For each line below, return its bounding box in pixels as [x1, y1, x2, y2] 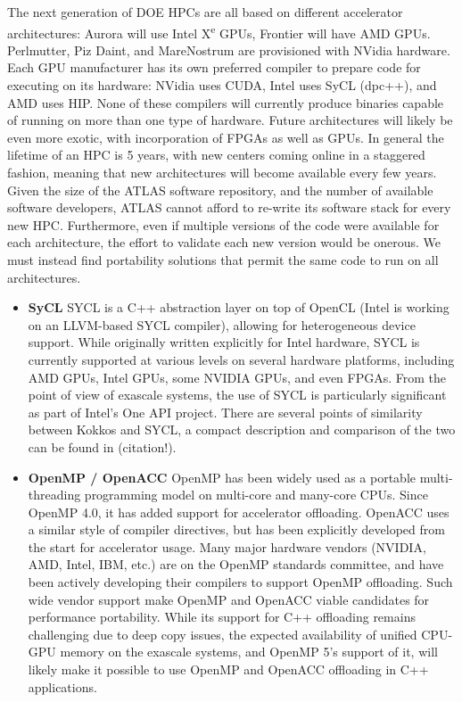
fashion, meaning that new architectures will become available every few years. [7, 163, 437, 181]
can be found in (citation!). [28, 437, 177, 456]
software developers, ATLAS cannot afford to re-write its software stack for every [7, 198, 451, 217]
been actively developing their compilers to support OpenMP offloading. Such [28, 573, 453, 591]
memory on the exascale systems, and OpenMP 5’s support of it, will [60, 642, 438, 661]
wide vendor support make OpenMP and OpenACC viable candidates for [28, 590, 430, 608]
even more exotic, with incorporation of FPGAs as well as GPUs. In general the [7, 128, 444, 146]
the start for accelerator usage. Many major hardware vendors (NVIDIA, [28, 537, 426, 556]
